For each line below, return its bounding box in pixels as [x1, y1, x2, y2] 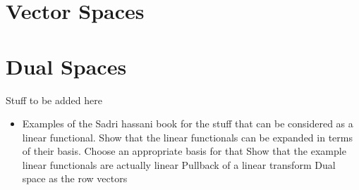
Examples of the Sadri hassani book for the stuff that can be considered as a [22, 116, 353, 131]
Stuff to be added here [6, 92, 102, 107]
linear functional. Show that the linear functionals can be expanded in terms [22, 129, 353, 144]
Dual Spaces [6, 51, 127, 80]
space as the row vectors [22, 171, 128, 186]
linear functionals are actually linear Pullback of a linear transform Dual [22, 157, 336, 172]
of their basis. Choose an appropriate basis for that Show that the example [22, 144, 346, 158]
